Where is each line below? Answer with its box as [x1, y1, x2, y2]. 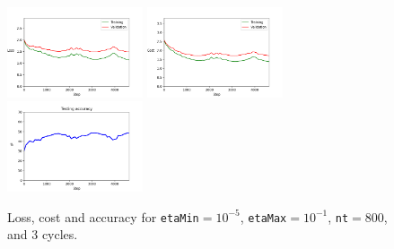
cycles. [41, 225, 78, 244]
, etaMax [240, 207, 287, 226]
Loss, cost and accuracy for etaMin [7, 207, 199, 226]
